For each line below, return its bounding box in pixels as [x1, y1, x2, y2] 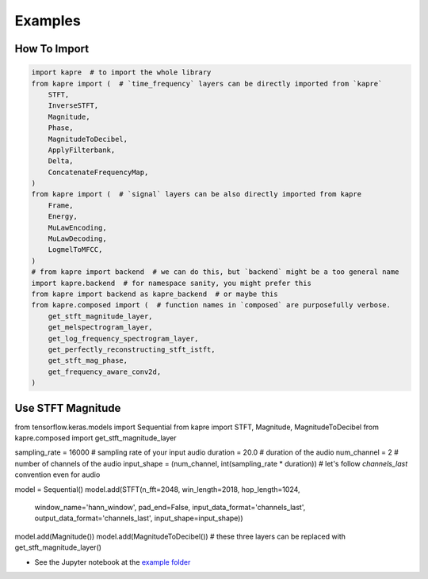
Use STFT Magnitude [14, 401, 121, 415]
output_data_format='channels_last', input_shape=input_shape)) [34, 513, 243, 523]
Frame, [48, 200, 74, 210]
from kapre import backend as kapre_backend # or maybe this [31, 289, 278, 299]
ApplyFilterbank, [48, 145, 116, 154]
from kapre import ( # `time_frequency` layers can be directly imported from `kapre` [31, 79, 383, 88]
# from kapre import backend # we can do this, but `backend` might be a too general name [31, 268, 399, 276]
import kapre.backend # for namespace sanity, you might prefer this [31, 278, 312, 288]
